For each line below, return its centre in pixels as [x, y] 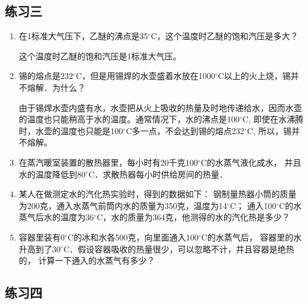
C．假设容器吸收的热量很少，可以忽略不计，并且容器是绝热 [179, 248]
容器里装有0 [42, 237]
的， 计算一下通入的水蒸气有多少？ [87, 260]
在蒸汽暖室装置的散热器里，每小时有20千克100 [108, 162]
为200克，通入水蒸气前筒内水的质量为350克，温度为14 [123, 205]
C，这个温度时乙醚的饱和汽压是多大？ [224, 36]
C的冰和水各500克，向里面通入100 [133, 237]
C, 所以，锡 [269, 130]
